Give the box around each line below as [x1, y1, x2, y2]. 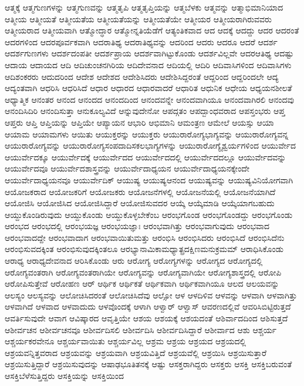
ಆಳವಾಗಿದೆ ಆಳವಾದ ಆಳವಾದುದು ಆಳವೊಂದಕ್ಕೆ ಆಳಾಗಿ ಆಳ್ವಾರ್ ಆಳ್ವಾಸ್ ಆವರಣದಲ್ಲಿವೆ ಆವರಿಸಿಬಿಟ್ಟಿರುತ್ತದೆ [5, 300, 291, 313]
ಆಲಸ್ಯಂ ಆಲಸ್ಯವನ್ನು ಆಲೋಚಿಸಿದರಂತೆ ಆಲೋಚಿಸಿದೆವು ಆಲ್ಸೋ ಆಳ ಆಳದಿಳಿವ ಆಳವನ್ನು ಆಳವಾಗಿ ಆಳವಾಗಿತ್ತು [5, 288, 298, 301]
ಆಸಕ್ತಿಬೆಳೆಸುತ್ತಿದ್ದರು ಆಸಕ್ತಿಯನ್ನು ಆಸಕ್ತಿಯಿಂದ [5, 370, 124, 381]
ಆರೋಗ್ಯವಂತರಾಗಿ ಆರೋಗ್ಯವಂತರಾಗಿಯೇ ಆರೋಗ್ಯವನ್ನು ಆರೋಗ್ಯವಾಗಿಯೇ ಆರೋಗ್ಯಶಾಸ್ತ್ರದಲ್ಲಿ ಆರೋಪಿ [5, 266, 282, 278]
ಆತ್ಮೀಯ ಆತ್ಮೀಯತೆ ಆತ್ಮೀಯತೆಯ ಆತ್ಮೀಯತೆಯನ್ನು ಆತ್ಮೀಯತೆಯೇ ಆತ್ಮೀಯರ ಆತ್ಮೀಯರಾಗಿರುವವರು [5, 12, 272, 25]
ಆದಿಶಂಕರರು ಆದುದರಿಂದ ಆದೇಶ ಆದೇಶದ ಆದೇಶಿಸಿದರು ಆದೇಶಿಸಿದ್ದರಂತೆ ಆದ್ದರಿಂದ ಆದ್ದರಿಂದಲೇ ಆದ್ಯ [5, 70, 279, 82]
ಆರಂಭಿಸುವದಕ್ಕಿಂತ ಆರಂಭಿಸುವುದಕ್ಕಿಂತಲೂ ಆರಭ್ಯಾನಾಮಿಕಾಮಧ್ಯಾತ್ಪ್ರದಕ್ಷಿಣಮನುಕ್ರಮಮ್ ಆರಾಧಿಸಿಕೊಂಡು [5, 243, 284, 255]
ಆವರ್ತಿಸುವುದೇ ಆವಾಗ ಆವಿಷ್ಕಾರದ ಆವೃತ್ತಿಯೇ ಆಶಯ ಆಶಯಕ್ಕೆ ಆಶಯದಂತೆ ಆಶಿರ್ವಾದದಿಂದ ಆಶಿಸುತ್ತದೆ [5, 312, 288, 324]
